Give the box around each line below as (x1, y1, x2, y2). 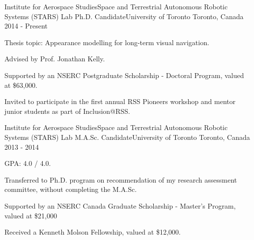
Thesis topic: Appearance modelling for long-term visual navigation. (4, 37, 209, 47)
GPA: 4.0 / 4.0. (4, 158, 51, 168)
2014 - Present (4, 21, 48, 31)
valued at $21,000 (4, 210, 57, 220)
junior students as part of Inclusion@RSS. (4, 106, 130, 116)
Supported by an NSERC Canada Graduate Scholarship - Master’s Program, (4, 200, 236, 211)
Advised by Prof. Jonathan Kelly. (4, 53, 105, 64)
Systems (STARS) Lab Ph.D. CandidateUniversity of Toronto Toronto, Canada (4, 11, 244, 21)
